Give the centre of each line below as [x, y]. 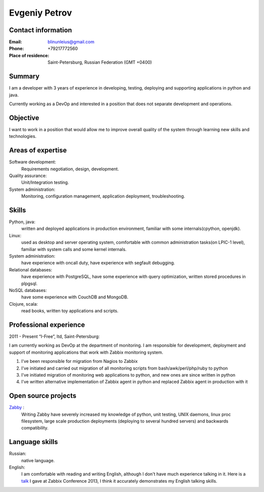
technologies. [23, 136]
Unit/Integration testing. [45, 182]
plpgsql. [29, 283]
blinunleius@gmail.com [71, 42]
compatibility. [35, 428]
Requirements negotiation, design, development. [70, 169]
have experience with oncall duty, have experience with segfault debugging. [98, 263]
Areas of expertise [38, 150]
